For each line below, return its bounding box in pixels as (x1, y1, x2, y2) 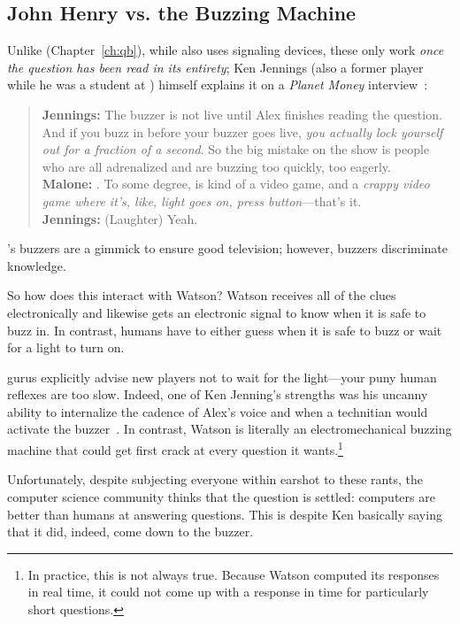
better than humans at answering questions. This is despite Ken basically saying (7, 505, 442, 523)
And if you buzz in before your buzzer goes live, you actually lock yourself (42, 122, 443, 141)
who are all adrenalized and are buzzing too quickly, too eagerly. (42, 157, 391, 175)
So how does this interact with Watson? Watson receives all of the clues (7, 286, 396, 304)
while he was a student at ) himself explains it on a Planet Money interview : (7, 75, 428, 94)
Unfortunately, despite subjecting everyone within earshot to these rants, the (7, 470, 423, 489)
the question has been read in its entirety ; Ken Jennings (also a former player (7, 58, 424, 76)
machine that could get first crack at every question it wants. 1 (7, 438, 343, 458)
